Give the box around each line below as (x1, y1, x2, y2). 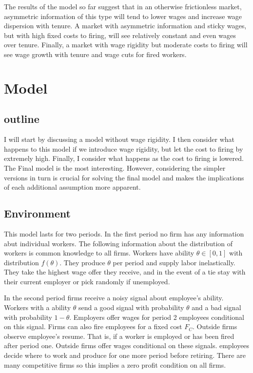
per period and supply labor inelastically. (113, 257, 235, 267)
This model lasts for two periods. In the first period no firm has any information (4, 228, 244, 238)
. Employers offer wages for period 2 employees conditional (69, 312, 244, 322)
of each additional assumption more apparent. (4, 182, 141, 192)
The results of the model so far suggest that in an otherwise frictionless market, (4, 1, 242, 11)
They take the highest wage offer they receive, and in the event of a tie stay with (4, 267, 246, 277)
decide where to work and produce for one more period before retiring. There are (4, 350, 246, 360)
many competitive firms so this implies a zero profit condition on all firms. (4, 359, 226, 370)
